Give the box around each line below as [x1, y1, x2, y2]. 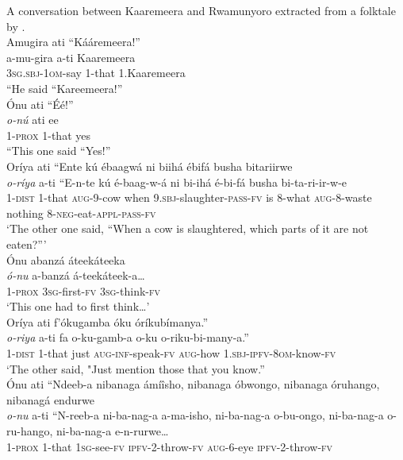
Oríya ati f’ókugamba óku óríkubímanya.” [6, 313, 209, 330]
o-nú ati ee [6, 111, 59, 128]
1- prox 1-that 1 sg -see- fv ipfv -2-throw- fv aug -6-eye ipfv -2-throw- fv [6, 438, 333, 454]
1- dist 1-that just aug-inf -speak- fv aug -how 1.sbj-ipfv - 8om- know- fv [6, 345, 336, 361]
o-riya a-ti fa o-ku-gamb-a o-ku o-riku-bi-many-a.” [6, 329, 249, 346]
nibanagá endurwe [6, 391, 94, 408]
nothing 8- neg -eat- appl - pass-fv [6, 204, 156, 221]
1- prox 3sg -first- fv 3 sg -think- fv [6, 282, 160, 299]
